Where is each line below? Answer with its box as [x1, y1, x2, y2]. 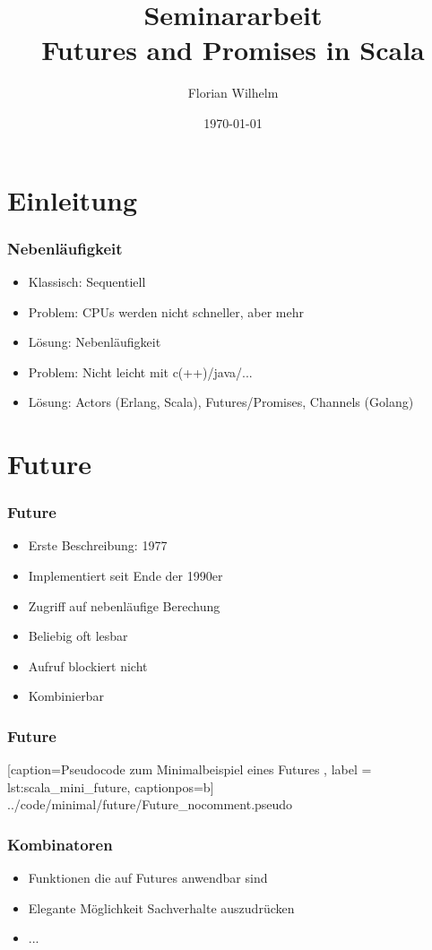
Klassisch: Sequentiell [28, 272, 146, 290]
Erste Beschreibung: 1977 [28, 536, 168, 555]
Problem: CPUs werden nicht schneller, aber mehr [28, 302, 304, 321]
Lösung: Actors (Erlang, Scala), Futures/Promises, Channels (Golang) [28, 393, 414, 411]
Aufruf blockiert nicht [28, 656, 148, 675]
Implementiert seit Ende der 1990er [28, 566, 223, 585]
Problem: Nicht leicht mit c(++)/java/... [28, 362, 253, 381]
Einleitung [7, 181, 138, 218]
